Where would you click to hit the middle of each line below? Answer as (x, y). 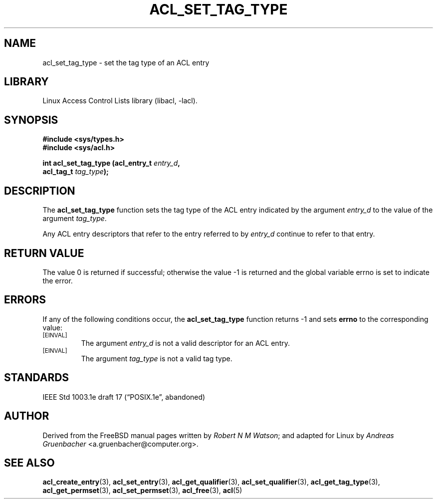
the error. (58, 280)
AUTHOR (27, 416)
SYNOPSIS (31, 120)
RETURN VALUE (44, 253)
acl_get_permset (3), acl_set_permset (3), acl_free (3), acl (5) (142, 491)
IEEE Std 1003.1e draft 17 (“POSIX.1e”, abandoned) (124, 397)
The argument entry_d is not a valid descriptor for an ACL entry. (185, 343)
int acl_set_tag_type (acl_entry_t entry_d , (111, 163)
